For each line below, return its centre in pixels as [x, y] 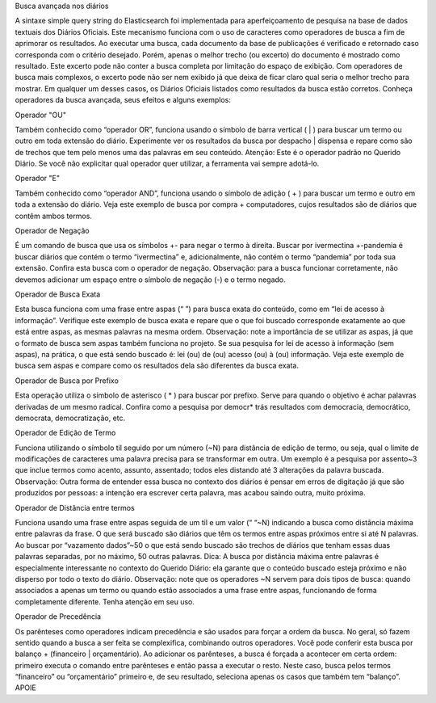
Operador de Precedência [58, 617]
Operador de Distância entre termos [75, 507]
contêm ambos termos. [54, 216]
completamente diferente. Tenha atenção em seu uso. [105, 601]
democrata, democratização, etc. [70, 418]
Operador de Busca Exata [58, 294]
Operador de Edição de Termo [65, 433]
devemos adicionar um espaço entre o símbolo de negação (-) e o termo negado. [150, 280]
